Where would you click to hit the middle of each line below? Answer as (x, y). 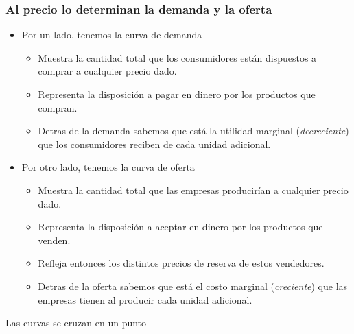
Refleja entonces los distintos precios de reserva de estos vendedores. (181, 263)
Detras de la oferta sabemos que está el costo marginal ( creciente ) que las (193, 286)
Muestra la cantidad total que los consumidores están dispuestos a (177, 57)
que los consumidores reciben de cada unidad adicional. (154, 144)
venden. (54, 240)
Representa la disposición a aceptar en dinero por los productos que (180, 227)
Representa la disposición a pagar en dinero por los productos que (177, 94)
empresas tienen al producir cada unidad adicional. (145, 299)
